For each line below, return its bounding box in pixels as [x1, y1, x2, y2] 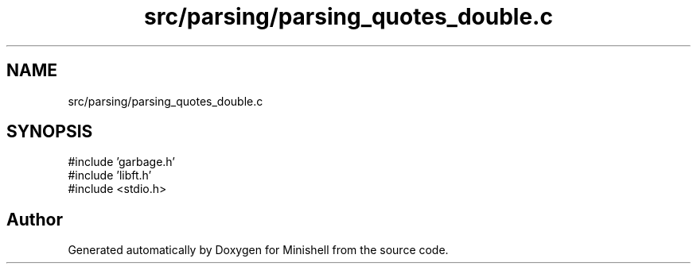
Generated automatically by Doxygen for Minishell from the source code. [68, 243, 449, 257]
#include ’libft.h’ [68, 168, 152, 183]
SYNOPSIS [6, 121, 93, 142]
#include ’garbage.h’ [68, 155, 175, 169]
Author [6, 209, 63, 229]
